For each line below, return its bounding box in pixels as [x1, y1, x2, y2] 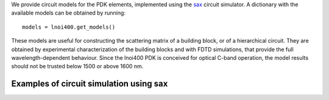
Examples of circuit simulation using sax [11, 79, 168, 89]
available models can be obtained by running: [11, 9, 126, 16]
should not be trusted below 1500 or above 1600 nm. [11, 63, 144, 70]
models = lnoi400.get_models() [22, 23, 116, 30]
